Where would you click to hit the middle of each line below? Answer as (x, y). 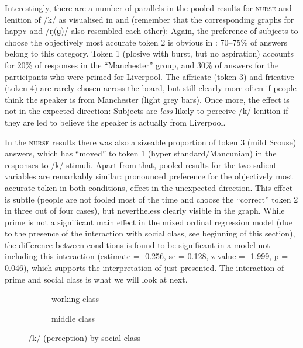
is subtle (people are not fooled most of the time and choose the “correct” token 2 (151, 199)
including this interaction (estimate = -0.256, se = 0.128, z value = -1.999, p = (147, 256)
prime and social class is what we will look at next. (96, 279)
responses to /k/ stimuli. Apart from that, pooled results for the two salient (141, 164)
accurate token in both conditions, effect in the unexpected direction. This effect (149, 187)
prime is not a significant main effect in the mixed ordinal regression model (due (149, 222)
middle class (73, 318)
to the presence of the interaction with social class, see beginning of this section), (150, 233)
